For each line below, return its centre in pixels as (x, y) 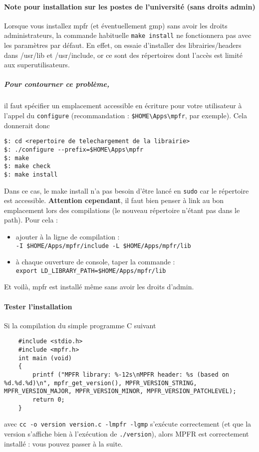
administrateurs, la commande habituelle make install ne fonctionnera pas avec (128, 35)
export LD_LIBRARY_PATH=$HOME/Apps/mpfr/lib (91, 271)
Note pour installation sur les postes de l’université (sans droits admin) (130, 6)
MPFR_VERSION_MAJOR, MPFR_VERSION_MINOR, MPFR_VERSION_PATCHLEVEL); (120, 391)
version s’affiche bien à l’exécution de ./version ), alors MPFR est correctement (127, 434)
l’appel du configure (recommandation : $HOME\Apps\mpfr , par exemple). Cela (126, 115)
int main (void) (45, 358)
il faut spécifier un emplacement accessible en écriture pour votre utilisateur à (123, 106)
